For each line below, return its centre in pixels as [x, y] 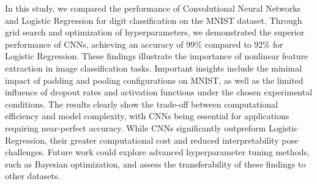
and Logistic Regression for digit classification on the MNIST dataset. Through [154, 20]
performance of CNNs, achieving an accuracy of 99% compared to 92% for [144, 44]
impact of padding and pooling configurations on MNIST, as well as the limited [154, 80]
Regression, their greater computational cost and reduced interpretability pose [152, 140]
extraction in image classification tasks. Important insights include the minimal [154, 68]
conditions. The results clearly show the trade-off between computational [142, 104]
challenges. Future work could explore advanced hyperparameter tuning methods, [158, 152]
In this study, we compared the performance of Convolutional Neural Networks [153, 8]
